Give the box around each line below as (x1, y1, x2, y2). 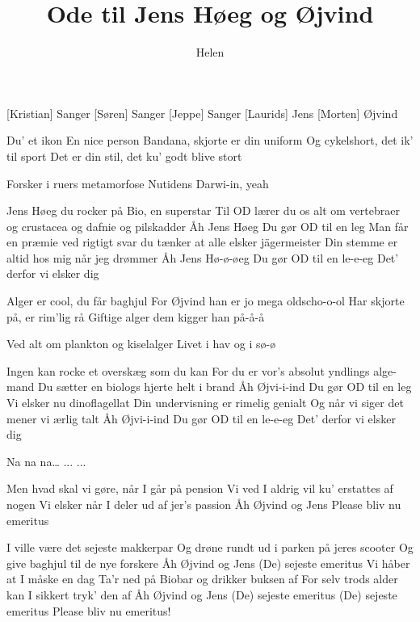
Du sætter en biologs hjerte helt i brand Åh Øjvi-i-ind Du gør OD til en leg (37, 378, 412, 395)
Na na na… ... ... (6, 452, 86, 469)
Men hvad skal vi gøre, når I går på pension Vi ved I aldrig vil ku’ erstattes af (6, 480, 393, 497)
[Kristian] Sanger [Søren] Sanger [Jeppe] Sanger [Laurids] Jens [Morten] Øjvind (6, 104, 398, 121)
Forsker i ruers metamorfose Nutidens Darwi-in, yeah (6, 174, 269, 191)
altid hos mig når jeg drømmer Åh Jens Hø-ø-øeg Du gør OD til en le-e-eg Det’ (6, 249, 399, 266)
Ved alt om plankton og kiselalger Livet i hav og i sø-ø (6, 335, 276, 352)
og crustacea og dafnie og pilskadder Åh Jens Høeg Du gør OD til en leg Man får (6, 217, 409, 234)
